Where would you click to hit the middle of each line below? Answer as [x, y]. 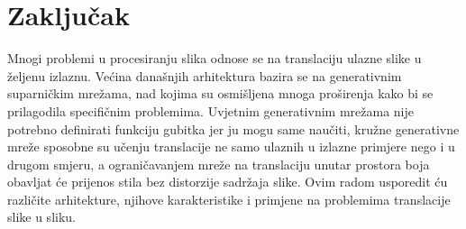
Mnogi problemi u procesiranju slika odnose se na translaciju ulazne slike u [215, 58]
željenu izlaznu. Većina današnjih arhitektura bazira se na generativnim [205, 75]
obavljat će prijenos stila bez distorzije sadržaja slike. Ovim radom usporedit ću [228, 182]
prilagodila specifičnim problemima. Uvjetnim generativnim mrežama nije [210, 110]
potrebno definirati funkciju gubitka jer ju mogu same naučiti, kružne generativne [233, 128]
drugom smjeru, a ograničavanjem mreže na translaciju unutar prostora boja [219, 164]
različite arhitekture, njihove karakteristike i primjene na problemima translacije [229, 199]
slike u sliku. [41, 217]
